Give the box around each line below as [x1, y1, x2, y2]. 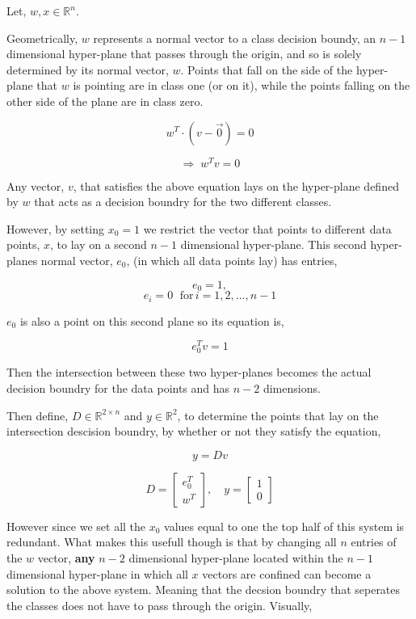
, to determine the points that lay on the [177, 406, 379, 423]
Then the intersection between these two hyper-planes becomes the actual [6, 364, 372, 381]
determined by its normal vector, [6, 61, 169, 78]
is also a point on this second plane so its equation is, [19, 312, 284, 329]
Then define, [6, 406, 69, 423]
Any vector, [6, 177, 65, 194]
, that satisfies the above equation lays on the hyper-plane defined [73, 177, 399, 194]
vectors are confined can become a [202, 565, 372, 582]
